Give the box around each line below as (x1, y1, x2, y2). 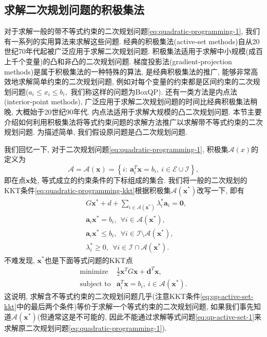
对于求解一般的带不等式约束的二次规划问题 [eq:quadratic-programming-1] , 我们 (4, 26, 260, 36)
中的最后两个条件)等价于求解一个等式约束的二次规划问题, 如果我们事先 (16, 301, 254, 312)
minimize (80, 268, 108, 275)
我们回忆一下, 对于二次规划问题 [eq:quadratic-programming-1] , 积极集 (4, 143, 228, 154)
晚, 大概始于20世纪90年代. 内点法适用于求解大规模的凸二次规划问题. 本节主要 (4, 106, 262, 117)
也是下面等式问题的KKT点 (44, 254, 133, 265)
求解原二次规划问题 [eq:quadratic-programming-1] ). (4, 322, 167, 333)
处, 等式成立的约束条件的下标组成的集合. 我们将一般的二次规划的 (30, 174, 247, 185)
